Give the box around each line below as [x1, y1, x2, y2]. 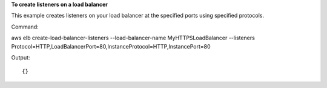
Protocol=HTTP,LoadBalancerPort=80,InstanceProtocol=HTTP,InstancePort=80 [11, 42, 211, 50]
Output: [11, 53, 30, 61]
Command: [11, 23, 39, 30]
